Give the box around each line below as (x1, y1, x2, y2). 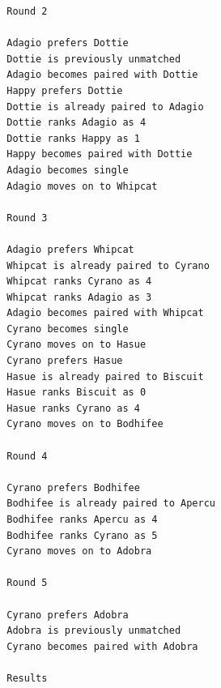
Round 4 (6, 450, 48, 462)
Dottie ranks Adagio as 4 (6, 117, 147, 129)
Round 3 (6, 212, 48, 224)
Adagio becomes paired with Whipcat (6, 307, 204, 319)
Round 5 (6, 577, 48, 589)
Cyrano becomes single (6, 323, 129, 335)
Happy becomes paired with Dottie (6, 148, 193, 160)
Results (6, 672, 48, 684)
